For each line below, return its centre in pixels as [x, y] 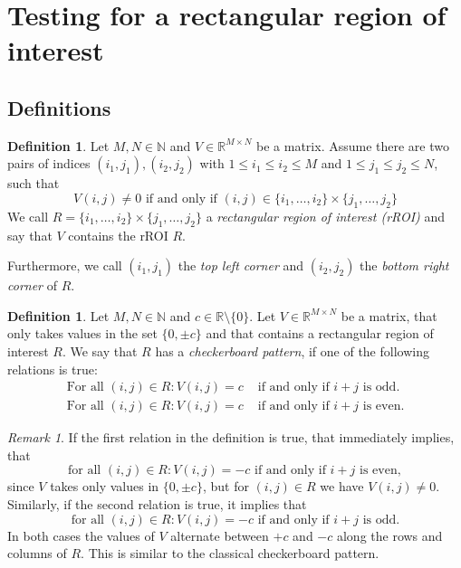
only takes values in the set [82, 333]
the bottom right [404, 265]
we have [342, 486]
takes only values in [105, 486]
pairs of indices [49, 163]
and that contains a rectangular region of [320, 333]
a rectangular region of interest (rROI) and [325, 216]
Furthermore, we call [65, 265]
